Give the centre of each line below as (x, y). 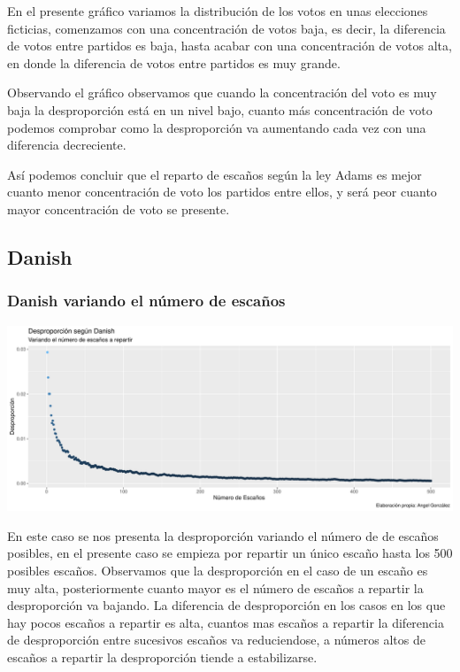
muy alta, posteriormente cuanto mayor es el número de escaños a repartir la (215, 587)
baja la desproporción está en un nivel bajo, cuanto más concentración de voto (220, 109)
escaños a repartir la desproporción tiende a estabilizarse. (162, 657)
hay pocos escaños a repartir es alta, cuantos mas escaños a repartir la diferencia (226, 622)
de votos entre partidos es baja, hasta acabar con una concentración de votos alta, (230, 46)
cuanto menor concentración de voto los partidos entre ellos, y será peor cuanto (222, 192)
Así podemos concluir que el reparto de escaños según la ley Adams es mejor (215, 174)
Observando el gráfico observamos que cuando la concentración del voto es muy (222, 93)
